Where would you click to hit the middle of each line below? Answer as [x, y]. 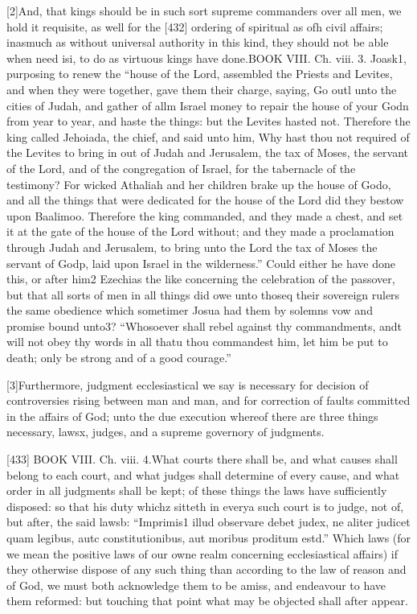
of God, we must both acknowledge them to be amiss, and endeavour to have [196, 585]
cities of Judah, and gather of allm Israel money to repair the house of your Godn [208, 105]
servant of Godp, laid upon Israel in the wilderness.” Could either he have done [201, 263]
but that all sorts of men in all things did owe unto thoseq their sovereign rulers [203, 294]
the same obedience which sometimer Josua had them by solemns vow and [190, 310]
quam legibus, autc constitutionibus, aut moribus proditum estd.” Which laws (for [209, 538]
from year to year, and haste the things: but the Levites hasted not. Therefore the [208, 121]
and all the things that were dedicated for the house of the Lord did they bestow [205, 200]
